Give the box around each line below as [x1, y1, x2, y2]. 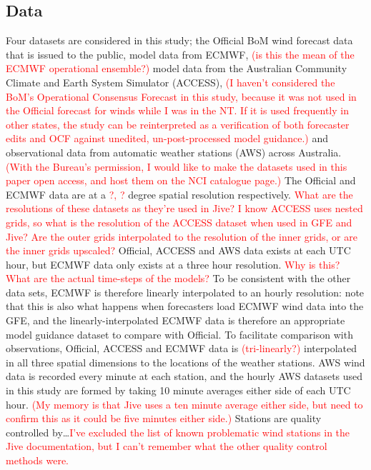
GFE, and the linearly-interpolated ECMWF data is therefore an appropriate [6, 313, 345, 328]
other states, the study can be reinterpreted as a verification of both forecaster [6, 116, 350, 131]
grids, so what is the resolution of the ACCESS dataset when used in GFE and [6, 214, 352, 229]
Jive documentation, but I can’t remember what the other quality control [6, 439, 327, 454]
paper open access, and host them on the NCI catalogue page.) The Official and [6, 173, 356, 188]
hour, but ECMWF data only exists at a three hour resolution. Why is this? [6, 256, 340, 271]
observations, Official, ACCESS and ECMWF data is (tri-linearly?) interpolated [6, 341, 357, 356]
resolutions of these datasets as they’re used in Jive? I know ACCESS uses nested [6, 201, 363, 216]
